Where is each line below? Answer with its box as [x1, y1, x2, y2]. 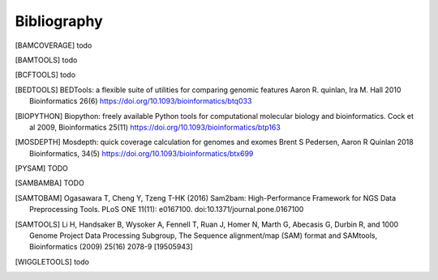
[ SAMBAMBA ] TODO [15, 178, 84, 188]
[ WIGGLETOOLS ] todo [15, 257, 89, 266]
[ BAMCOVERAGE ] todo [15, 40, 92, 50]
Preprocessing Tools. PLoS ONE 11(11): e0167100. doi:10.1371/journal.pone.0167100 [29, 205, 304, 214]
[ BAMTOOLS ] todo [15, 55, 78, 65]
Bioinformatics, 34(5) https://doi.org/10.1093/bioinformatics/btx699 [29, 148, 254, 158]
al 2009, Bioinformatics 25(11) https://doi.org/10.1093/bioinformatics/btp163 [29, 122, 281, 132]
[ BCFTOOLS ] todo [15, 70, 76, 80]
